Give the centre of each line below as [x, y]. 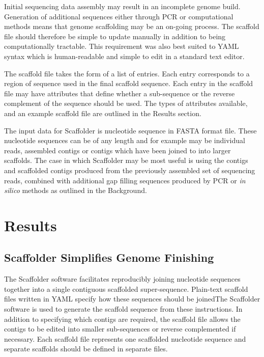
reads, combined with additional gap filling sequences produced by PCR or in [125, 180]
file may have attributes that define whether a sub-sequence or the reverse [120, 93]
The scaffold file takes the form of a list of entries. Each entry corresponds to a [127, 73]
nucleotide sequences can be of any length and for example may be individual [125, 140]
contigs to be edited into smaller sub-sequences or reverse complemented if [120, 329]
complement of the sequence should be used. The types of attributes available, [126, 103]
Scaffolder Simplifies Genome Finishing [109, 257]
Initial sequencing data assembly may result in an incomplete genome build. [122, 6]
